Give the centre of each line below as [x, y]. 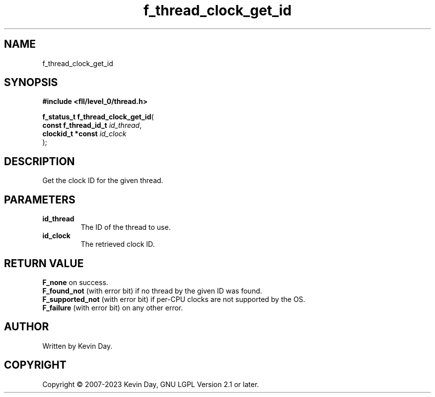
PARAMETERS [40, 199]
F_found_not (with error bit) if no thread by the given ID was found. [152, 291]
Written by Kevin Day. [77, 346]
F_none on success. [75, 282]
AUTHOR [27, 327]
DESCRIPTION [39, 161]
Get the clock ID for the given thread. [103, 181]
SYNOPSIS [31, 83]
